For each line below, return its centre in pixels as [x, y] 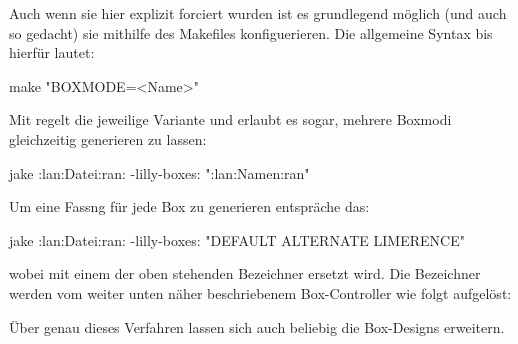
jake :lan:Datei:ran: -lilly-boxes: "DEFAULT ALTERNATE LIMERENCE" [237, 239]
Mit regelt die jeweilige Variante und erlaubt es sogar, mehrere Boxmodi [230, 119]
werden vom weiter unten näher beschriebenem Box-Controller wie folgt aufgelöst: [260, 292]
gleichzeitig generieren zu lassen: [108, 138]
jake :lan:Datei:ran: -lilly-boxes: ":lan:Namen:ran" [159, 172]
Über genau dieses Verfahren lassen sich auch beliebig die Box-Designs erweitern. [257, 326]
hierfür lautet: [52, 52]
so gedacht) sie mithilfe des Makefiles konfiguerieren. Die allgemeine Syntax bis [251, 32]
